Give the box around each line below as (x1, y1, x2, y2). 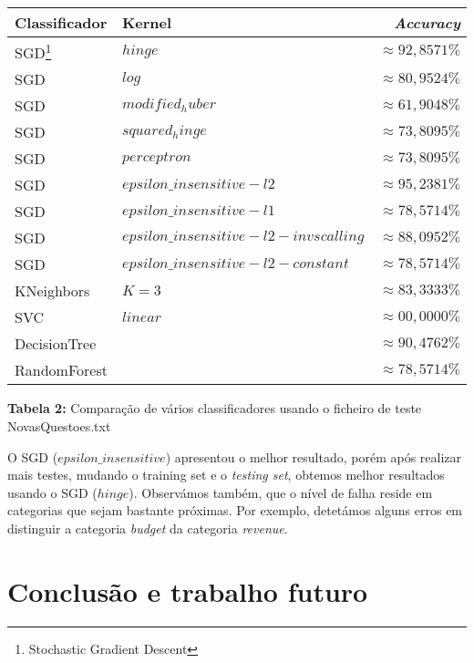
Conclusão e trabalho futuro (7, 572, 368, 609)
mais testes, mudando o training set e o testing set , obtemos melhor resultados (7, 465, 445, 484)
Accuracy (394, 12, 461, 33)
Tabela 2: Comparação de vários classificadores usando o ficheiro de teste (7, 399, 422, 418)
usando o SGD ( (7, 482, 98, 502)
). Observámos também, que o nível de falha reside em (129, 482, 433, 502)
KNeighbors (15, 280, 90, 302)
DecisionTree (15, 333, 97, 355)
